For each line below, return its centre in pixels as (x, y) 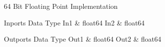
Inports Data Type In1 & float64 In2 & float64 (74, 22)
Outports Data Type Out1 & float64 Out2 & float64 (83, 39)
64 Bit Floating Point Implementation (61, 6)
